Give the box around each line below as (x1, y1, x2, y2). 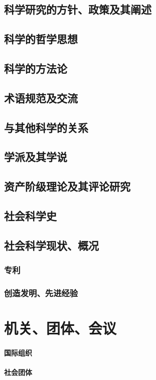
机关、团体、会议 (4, 317, 117, 338)
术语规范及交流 (4, 90, 78, 105)
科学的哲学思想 (4, 31, 78, 47)
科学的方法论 (4, 60, 67, 76)
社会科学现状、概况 (4, 237, 99, 253)
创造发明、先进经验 (4, 286, 78, 299)
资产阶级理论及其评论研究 (4, 178, 130, 194)
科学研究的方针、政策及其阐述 (4, 2, 151, 17)
